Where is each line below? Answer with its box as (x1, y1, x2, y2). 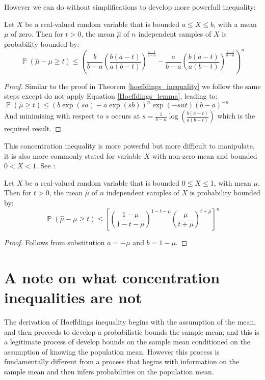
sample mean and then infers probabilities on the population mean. (4, 366, 214, 376)
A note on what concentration (4, 267, 220, 287)
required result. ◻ (4, 123, 61, 134)
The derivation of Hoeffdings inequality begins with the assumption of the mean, (4, 316, 256, 327)
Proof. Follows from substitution (4, 237, 105, 247)
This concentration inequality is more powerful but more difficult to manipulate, (4, 140, 255, 151)
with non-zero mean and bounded (152, 150, 257, 161)
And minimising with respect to (4, 110, 103, 121)
